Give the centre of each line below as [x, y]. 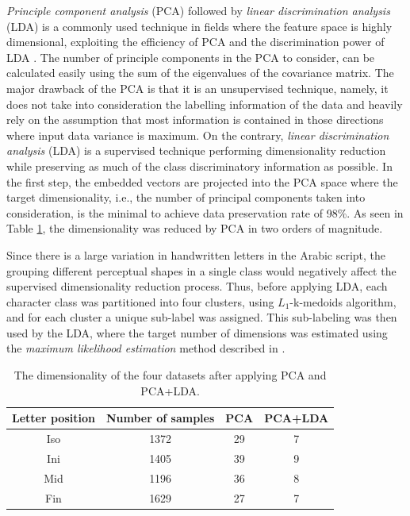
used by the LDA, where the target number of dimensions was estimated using [197, 332]
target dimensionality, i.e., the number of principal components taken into [186, 197]
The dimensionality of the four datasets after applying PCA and [170, 375]
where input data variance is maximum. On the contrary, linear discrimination [198, 135]
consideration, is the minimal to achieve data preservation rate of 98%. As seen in [205, 212]
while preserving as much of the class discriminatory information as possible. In [199, 166]
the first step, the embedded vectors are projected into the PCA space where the [202, 181]
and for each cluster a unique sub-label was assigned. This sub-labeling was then [202, 317]
